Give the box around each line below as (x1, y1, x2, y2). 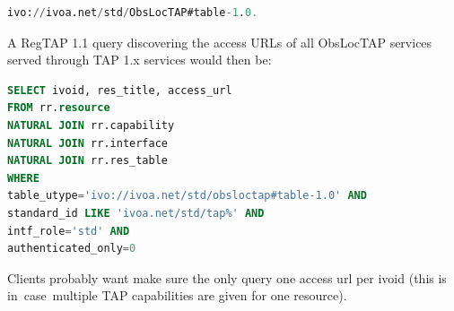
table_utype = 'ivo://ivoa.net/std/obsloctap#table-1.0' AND (7, 189, 367, 203)
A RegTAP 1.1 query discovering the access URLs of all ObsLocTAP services (7, 32, 432, 51)
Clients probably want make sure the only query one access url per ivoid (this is (7, 268, 447, 287)
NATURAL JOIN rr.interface (7, 136, 169, 150)
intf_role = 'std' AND (7, 224, 130, 238)
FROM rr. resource (7, 101, 110, 115)
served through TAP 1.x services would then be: (7, 50, 272, 69)
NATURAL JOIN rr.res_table (7, 154, 169, 168)
